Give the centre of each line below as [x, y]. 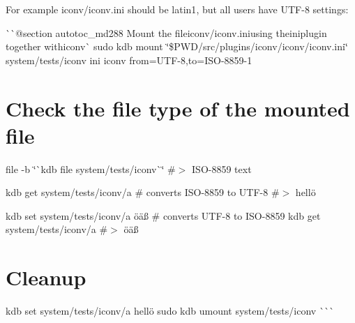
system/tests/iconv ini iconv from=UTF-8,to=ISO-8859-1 [129, 60]
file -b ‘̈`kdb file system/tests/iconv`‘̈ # [91, 168]
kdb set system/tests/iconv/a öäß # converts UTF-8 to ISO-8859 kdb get [163, 215]
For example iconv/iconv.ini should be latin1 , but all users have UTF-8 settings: [177, 9]
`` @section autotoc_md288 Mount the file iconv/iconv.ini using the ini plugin [166, 32]
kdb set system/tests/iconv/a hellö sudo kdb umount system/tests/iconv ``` [170, 311]
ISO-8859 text [222, 168]
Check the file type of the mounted [178, 108]
